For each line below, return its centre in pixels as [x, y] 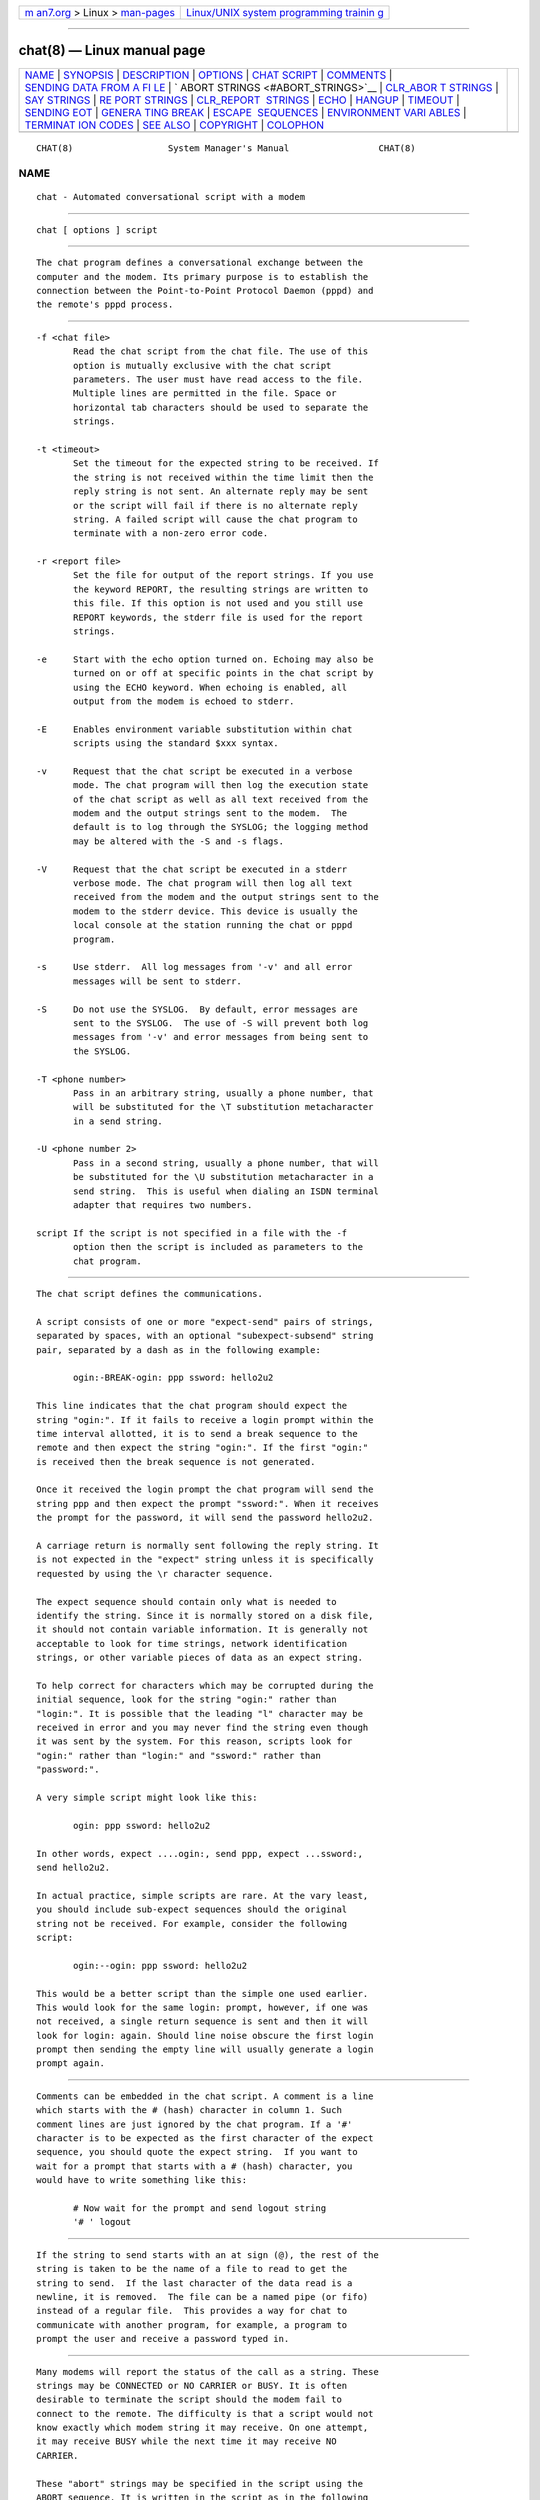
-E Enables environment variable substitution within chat [194, 729]
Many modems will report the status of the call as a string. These [207, 2371]
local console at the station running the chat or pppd [213, 925]
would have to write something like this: [142, 2180]
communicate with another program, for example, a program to [192, 2324]
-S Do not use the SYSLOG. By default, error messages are [197, 1009]
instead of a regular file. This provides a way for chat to [192, 2311]
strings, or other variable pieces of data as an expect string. [200, 1658]
